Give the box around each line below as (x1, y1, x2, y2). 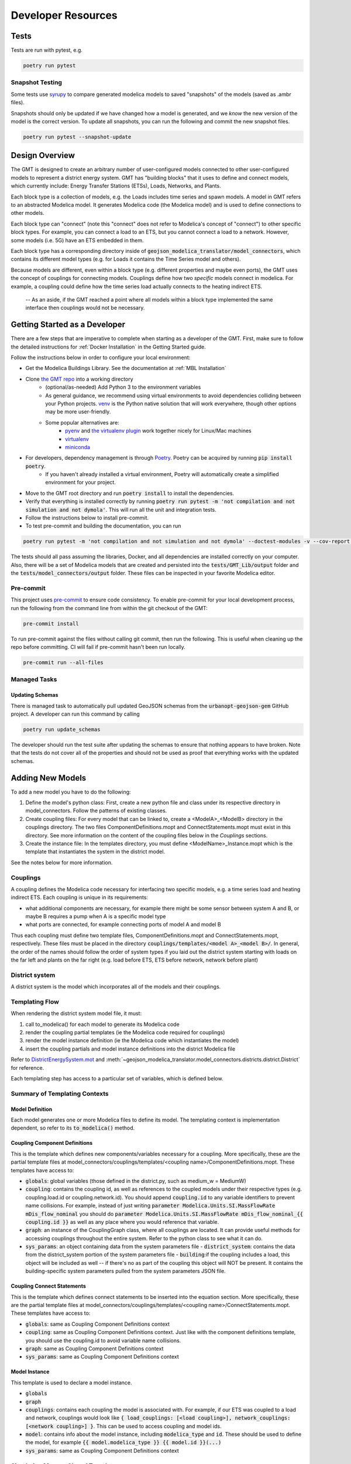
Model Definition (11, 1106, 53, 1113)
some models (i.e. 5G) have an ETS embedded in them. (11, 237, 144, 244)
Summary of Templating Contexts (11, 1089, 109, 1097)
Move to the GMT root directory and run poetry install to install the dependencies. (25, 490, 234, 497)
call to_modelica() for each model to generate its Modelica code (25, 1021, 180, 1028)
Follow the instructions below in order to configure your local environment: (11, 354, 191, 361)
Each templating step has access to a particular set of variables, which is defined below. (11, 1075, 223, 1082)
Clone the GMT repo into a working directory (25, 375, 134, 382)
